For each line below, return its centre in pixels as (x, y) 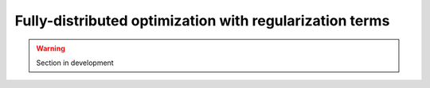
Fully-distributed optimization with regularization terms (202, 21)
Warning (51, 48)
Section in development (75, 63)
